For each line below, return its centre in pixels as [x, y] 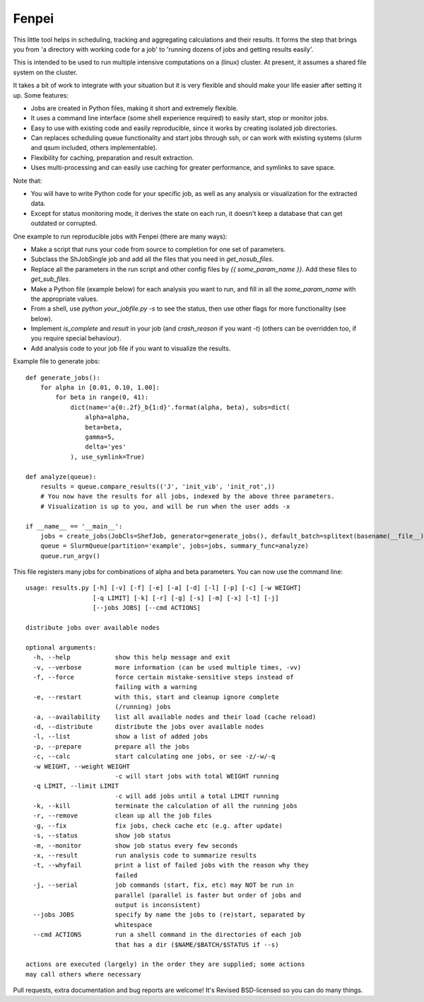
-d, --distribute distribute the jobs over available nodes [148, 726]
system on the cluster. [45, 72]
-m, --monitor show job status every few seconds [135, 845]
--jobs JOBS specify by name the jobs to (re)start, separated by [169, 915]
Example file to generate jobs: [57, 362]
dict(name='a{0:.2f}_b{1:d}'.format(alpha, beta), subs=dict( [180, 407]
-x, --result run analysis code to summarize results [145, 856]
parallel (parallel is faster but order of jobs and [208, 895]
